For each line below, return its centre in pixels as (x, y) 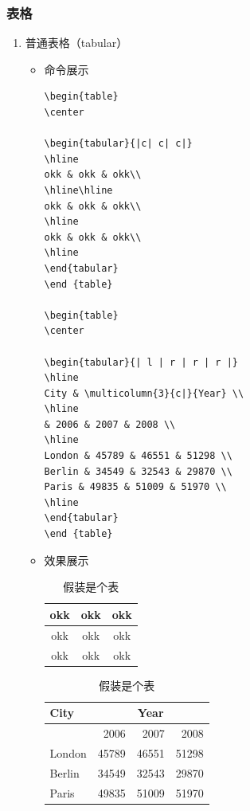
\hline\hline (78, 190)
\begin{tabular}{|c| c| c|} (118, 144)
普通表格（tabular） (76, 43)
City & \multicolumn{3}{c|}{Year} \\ (144, 393)
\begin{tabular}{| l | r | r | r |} (141, 362)
